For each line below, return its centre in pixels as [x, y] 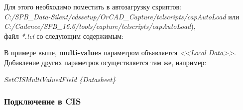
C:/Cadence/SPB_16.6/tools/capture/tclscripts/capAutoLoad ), [100, 26]
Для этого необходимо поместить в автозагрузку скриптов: [93, 6]
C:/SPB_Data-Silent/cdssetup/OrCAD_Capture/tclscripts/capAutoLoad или [122, 16]
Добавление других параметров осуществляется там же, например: [105, 62]
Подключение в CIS [43, 101]
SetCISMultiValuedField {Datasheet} [60, 79]
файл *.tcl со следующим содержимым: [64, 36]
